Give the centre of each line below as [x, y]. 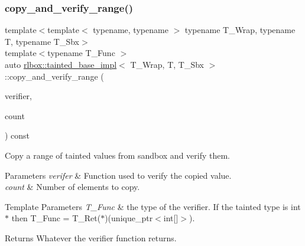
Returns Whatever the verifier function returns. [91, 237]
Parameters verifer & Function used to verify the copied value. [118, 175]
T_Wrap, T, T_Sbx [167, 64]
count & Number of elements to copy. [72, 187]
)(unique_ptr [129, 218]
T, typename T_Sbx [42, 41]
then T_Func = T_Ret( [56, 218]
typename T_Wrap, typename [240, 30]
